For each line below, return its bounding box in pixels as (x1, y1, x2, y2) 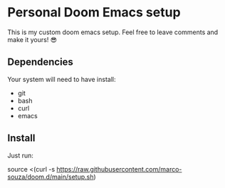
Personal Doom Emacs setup (7, 4, 181, 21)
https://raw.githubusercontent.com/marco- (56, 164, 182, 173)
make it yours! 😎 (7, 35, 57, 43)
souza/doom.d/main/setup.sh (7, 172, 94, 181)
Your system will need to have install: (7, 75, 116, 83)
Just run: (7, 151, 34, 160)
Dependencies (7, 56, 73, 68)
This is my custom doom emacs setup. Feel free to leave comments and (7, 28, 219, 36)
